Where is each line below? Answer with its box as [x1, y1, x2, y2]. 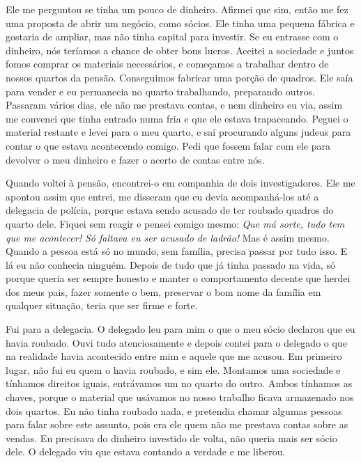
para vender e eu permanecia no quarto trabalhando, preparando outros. [6, 84, 315, 98]
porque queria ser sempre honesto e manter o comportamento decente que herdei [6, 271, 351, 285]
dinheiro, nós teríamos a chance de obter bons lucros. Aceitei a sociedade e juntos [6, 42, 354, 57]
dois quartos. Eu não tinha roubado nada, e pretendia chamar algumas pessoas [6, 403, 342, 418]
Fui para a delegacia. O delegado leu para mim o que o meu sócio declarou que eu [6, 322, 355, 336]
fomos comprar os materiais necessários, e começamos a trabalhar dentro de [6, 56, 329, 71]
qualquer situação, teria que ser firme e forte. [6, 298, 198, 313]
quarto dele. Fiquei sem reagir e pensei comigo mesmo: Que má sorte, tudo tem [6, 216, 345, 230]
